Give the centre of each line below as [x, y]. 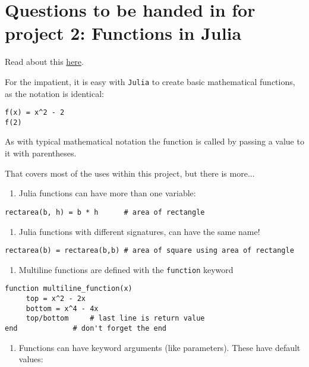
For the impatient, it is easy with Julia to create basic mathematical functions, [150, 81]
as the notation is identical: [54, 93]
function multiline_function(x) [69, 289]
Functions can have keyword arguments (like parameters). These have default [160, 347]
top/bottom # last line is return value [115, 319]
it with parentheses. [41, 153]
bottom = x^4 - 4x [62, 308]
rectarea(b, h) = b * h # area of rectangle [105, 212]
